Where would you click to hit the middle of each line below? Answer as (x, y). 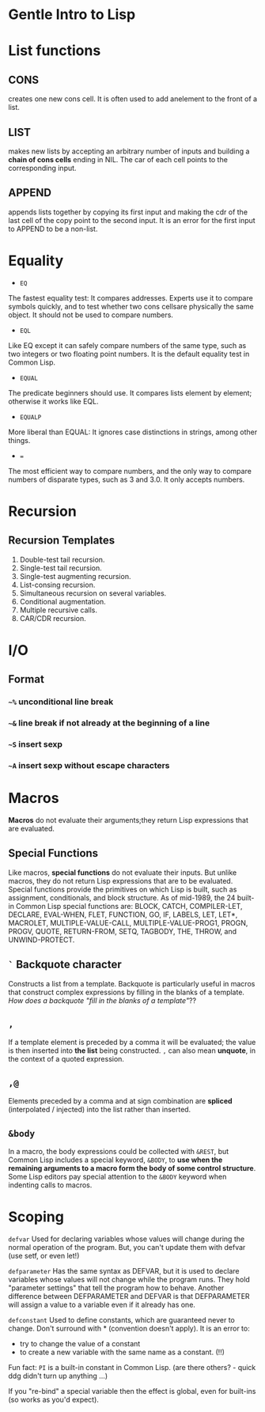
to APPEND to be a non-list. (53, 229)
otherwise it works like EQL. (53, 401)
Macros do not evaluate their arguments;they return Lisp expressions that (129, 820)
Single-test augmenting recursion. (75, 576)
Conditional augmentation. (63, 601)
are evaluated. (32, 828)
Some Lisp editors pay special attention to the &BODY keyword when (117, 1177)
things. (19, 440)
